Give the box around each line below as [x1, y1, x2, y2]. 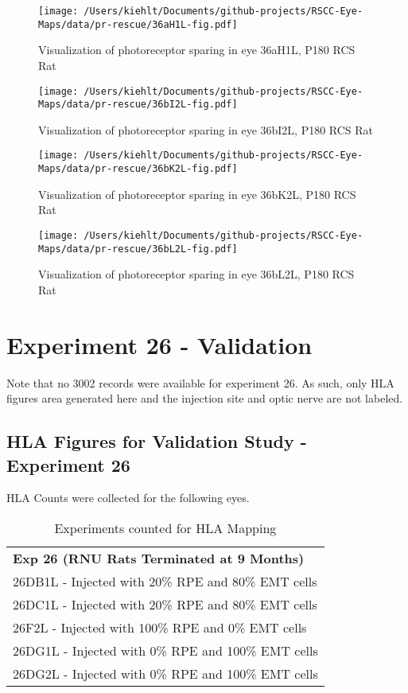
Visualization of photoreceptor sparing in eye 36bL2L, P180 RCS [38, 266, 355, 282]
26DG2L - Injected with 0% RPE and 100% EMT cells [13, 664, 318, 683]
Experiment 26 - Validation [6, 328, 313, 360]
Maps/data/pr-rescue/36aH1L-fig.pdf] [38, 18, 238, 30]
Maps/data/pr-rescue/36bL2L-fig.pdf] [38, 243, 238, 255]
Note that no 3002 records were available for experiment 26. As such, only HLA [6, 374, 394, 391]
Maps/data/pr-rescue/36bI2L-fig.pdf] [38, 99, 238, 111]
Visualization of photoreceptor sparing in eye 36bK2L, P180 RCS [38, 185, 356, 202]
